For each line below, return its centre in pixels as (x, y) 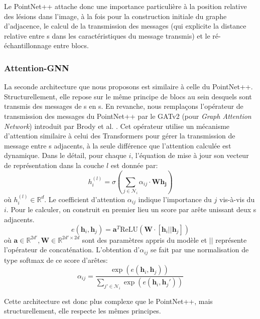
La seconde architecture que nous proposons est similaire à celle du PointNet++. (128, 87)
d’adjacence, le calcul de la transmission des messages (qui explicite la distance (125, 26)
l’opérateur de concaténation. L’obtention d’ (72, 250)
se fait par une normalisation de (200, 250)
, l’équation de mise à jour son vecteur (190, 155)
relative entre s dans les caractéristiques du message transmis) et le (107, 35)
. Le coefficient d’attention (85, 199)
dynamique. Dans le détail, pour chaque (65, 155)
